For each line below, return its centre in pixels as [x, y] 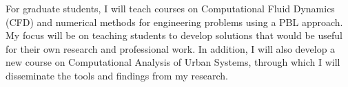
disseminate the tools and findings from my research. [117, 75]
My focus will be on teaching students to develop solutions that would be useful [174, 35]
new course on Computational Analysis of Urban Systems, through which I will [173, 62]
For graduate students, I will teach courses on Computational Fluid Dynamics [170, 8]
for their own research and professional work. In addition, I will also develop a [171, 48]
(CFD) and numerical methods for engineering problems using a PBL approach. [174, 22]
